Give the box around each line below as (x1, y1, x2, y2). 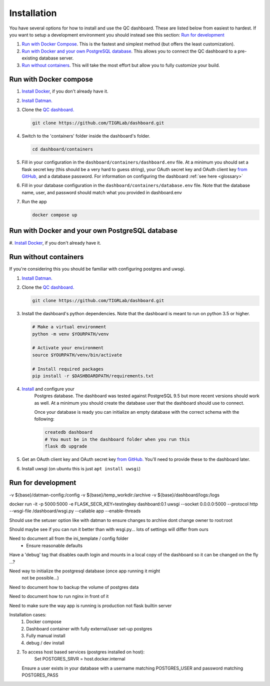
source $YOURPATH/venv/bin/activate (32, 352, 122, 358)
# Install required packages (32, 366, 104, 372)
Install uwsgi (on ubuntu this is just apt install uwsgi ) (21, 465, 141, 471)
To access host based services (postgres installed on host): (21, 648, 145, 655)
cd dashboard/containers (32, 147, 93, 152)
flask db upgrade (44, 443, 87, 449)
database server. (39, 55, 74, 61)
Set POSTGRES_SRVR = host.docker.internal (34, 656, 125, 662)
